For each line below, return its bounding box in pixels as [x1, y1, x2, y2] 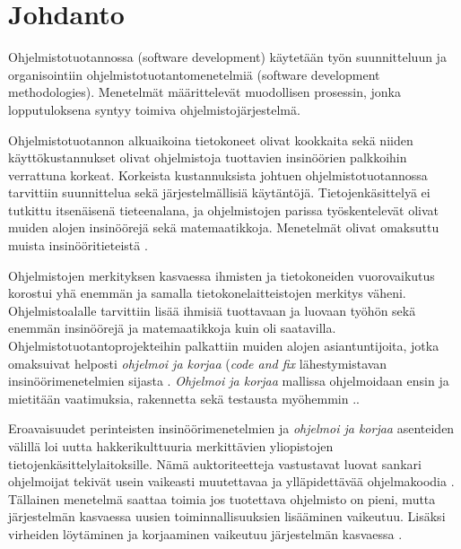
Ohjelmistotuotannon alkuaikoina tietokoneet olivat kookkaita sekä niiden [8, 130, 413, 149]
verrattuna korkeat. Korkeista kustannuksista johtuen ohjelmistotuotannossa [8, 165, 428, 184]
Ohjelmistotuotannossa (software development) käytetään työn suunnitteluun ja [8, 48, 447, 66]
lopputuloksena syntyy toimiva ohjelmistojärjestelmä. [8, 100, 300, 118]
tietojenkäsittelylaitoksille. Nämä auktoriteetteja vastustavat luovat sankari [8, 454, 422, 473]
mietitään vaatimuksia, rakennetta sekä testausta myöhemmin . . [8, 388, 360, 407]
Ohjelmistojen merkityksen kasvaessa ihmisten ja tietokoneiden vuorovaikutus [8, 266, 435, 284]
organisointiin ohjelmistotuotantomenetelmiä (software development [8, 65, 380, 83]
